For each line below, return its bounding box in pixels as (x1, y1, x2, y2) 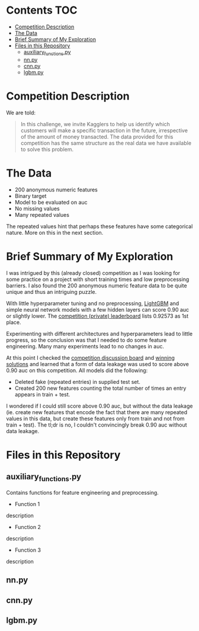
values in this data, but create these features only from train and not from (6, 415, 185, 422)
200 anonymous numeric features (14, 186, 98, 193)
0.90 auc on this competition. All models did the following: (6, 367, 148, 374)
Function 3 (14, 546, 41, 553)
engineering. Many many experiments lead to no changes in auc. (6, 342, 165, 350)
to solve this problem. (20, 146, 74, 153)
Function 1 (14, 500, 40, 507)
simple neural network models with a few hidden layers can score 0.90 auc (6, 306, 190, 313)
